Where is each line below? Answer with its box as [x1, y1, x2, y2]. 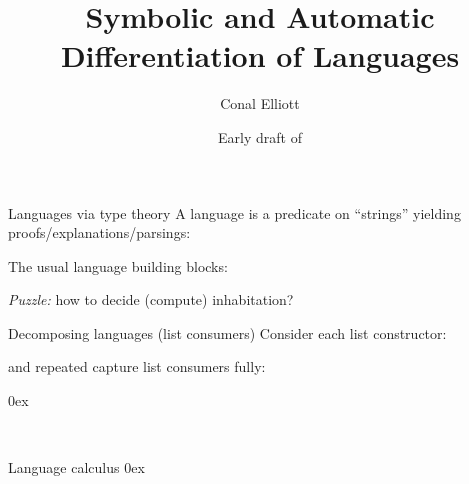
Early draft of [218, 126, 302, 147]
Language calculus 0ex [8, 457, 145, 478]
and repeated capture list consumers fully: [8, 356, 266, 377]
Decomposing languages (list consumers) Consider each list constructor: [8, 322, 447, 343]
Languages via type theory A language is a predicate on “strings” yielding [8, 202, 461, 223]
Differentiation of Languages [60, 35, 460, 76]
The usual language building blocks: [8, 255, 228, 276]
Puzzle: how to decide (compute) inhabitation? [8, 289, 294, 310]
